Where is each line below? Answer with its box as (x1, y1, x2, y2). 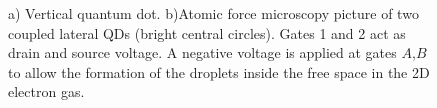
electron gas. (8, 81, 85, 102)
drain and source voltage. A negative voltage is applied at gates (8, 42, 397, 63)
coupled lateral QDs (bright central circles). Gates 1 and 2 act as (8, 22, 406, 43)
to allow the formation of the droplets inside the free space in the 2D (8, 61, 430, 82)
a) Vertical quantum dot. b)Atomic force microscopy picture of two (8, 3, 419, 23)
